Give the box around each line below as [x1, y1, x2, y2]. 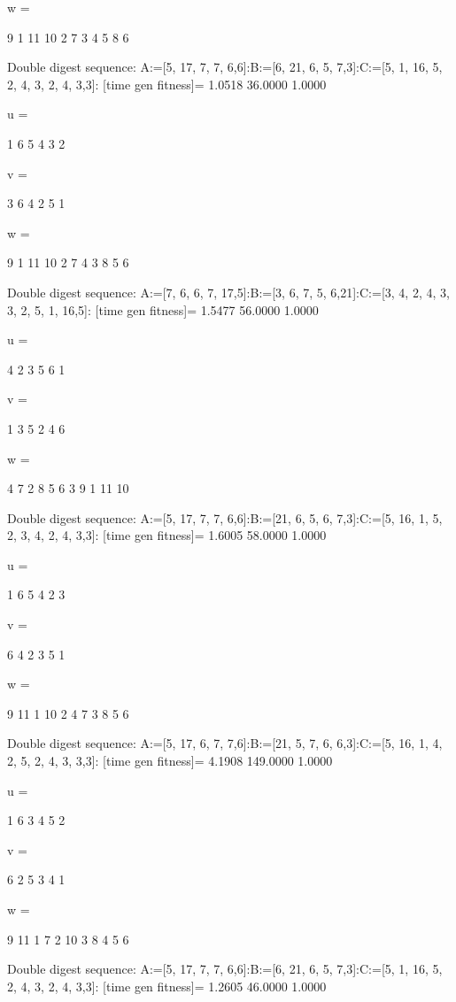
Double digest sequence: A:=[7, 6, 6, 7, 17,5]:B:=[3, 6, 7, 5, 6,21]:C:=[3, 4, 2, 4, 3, [7, 282, 450, 301]
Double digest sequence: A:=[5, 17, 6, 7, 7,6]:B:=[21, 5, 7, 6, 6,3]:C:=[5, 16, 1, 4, [7, 734, 443, 752]
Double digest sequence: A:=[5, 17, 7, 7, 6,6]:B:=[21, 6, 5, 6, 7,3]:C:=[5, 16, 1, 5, [7, 508, 443, 527]
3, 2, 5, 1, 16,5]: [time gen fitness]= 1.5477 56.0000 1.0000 [7, 300, 319, 319]
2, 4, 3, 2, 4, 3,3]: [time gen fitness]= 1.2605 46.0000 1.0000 [7, 976, 327, 995]
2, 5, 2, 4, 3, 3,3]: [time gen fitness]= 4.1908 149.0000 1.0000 [7, 751, 333, 770]
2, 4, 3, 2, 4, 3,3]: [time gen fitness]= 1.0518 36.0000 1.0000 [7, 74, 327, 93]
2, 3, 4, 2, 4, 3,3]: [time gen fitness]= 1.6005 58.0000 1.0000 [7, 526, 327, 544]
